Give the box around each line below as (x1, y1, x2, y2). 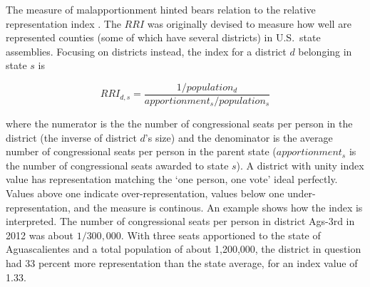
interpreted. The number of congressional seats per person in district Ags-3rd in (6, 214, 355, 229)
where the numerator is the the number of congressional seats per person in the (6, 116, 353, 131)
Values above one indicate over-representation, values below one (6, 186, 284, 200)
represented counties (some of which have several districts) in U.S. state (6, 30, 321, 45)
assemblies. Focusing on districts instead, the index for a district (6, 43, 287, 58)
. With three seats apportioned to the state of (120, 227, 321, 242)
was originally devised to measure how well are (147, 16, 351, 31)
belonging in (298, 43, 352, 58)
